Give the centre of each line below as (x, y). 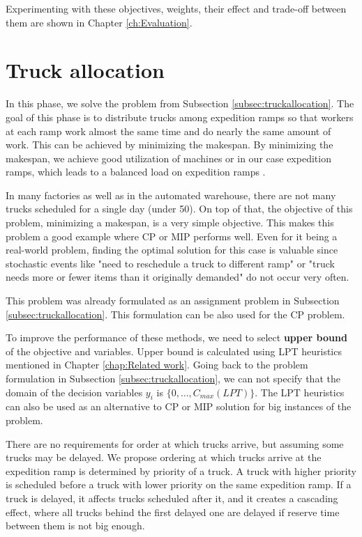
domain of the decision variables (74, 392)
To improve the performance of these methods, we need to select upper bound (176, 337)
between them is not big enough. (75, 526)
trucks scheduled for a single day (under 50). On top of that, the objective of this (179, 209)
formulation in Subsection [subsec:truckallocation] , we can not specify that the (173, 378)
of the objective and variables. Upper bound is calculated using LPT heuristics (174, 351)
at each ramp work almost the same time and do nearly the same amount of (168, 131)
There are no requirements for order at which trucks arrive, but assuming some (175, 443)
